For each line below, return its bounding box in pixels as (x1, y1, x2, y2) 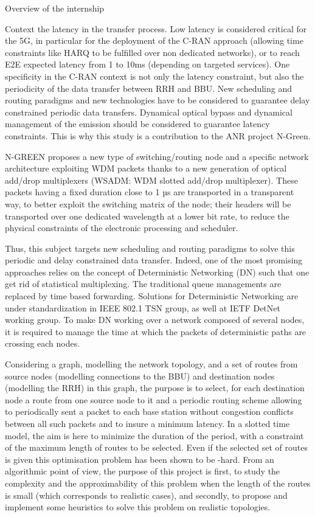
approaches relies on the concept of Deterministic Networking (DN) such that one (5, 265, 310, 278)
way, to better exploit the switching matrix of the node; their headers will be (5, 197, 291, 210)
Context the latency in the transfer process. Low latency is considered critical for (5, 22, 307, 35)
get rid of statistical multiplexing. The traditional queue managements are (5, 277, 282, 290)
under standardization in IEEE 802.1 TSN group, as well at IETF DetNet (5, 301, 280, 314)
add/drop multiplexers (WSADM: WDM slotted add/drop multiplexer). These (5, 173, 298, 186)
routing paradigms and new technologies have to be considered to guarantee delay (5, 94, 310, 106)
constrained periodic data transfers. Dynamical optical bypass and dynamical (5, 105, 292, 118)
